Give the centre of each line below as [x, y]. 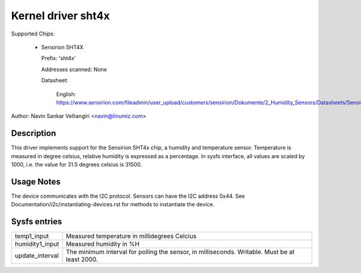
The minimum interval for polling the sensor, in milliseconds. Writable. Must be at [180, 252]
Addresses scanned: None [74, 69]
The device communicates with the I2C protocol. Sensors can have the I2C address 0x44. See [128, 196]
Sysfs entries [37, 222]
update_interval [37, 256]
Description [34, 133]
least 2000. [82, 260]
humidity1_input [37, 244]
